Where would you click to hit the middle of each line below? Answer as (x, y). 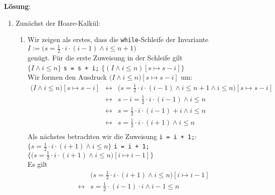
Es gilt (37, 164)
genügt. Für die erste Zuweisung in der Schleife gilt (105, 58)
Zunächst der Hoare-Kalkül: (58, 23)
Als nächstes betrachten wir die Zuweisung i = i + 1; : (112, 136)
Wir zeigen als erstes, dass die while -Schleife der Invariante (118, 39)
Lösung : (17, 6)
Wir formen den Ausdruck (67, 77)
